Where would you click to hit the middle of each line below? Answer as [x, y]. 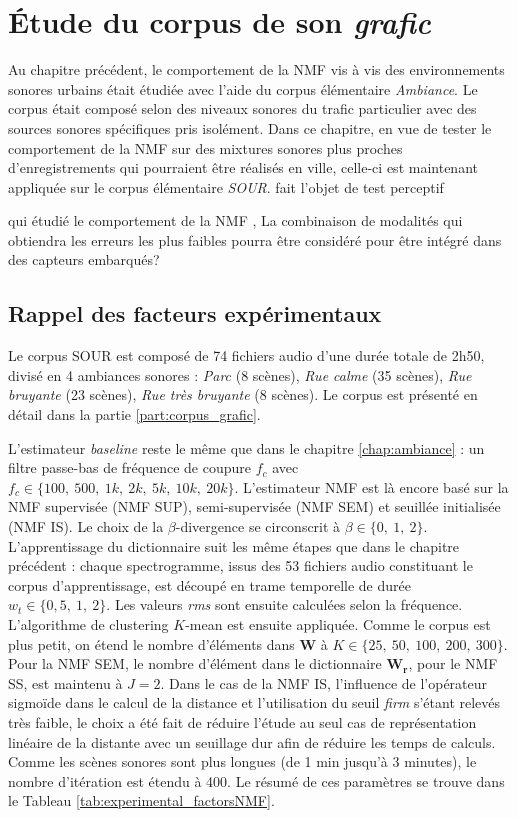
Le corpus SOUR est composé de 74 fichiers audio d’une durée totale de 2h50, [246, 355]
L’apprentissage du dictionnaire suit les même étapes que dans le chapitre [234, 545]
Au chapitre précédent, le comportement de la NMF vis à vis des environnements [256, 69]
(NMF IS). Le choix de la [86, 526]
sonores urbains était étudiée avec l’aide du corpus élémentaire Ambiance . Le [243, 88]
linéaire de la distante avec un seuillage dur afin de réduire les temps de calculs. [252, 741]
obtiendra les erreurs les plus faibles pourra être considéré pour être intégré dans [255, 239]
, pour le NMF [453, 663]
